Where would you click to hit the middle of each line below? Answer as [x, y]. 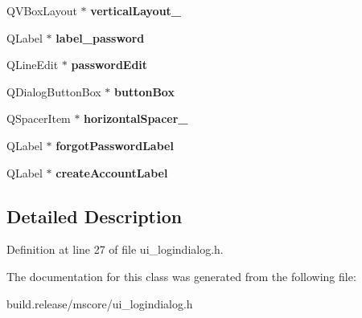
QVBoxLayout [42, 10]
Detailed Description [95, 216]
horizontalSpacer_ [136, 118]
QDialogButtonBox [54, 91]
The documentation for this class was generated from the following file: [181, 276]
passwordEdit [109, 65]
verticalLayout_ [136, 10]
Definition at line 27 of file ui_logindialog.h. [115, 249]
